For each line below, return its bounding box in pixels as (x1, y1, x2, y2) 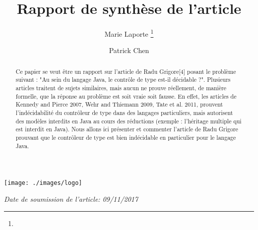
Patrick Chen (109, 45, 149, 56)
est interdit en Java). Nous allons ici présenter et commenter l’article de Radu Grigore (15, 125, 238, 133)
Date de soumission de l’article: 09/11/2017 (4, 193, 138, 204)
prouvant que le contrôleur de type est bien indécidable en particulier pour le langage (15, 133, 236, 142)
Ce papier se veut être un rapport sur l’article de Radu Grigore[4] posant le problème (15, 67, 236, 75)
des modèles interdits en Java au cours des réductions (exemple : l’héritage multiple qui (15, 116, 242, 125)
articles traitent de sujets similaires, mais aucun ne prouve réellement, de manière (15, 84, 227, 92)
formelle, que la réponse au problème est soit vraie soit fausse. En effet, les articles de (15, 92, 237, 100)
